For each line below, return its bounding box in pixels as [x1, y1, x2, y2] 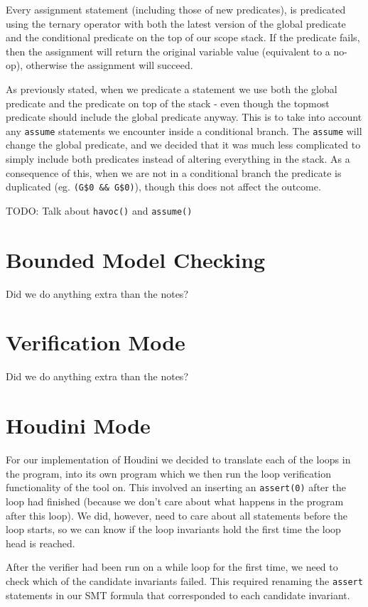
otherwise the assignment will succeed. [26, 58, 193, 72]
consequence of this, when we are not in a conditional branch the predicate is [6, 165, 342, 180]
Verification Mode [6, 328, 185, 357]
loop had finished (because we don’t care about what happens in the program [6, 493, 344, 508]
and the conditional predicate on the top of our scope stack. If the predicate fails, [6, 30, 360, 45]
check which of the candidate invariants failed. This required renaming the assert [6, 573, 363, 588]
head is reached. [6, 535, 75, 550]
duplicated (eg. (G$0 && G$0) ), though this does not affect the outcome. [6, 179, 321, 194]
